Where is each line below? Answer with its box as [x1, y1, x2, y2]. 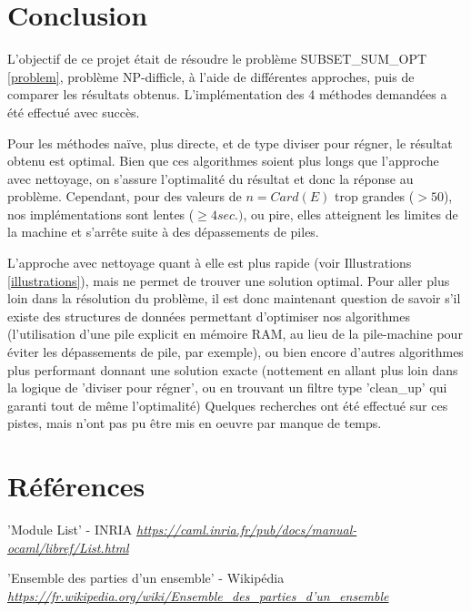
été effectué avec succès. [7, 102, 140, 121]
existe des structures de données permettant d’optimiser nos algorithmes [7, 306, 410, 325]
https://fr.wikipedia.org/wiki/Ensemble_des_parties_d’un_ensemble [7, 586, 389, 605]
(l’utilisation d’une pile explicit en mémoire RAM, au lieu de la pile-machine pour [7, 324, 463, 343]
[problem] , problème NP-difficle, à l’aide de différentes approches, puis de [7, 66, 415, 86]
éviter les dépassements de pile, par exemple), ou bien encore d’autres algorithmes [7, 342, 464, 362]
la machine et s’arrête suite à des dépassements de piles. [7, 222, 319, 241]
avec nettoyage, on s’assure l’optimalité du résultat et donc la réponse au [7, 168, 414, 188]
